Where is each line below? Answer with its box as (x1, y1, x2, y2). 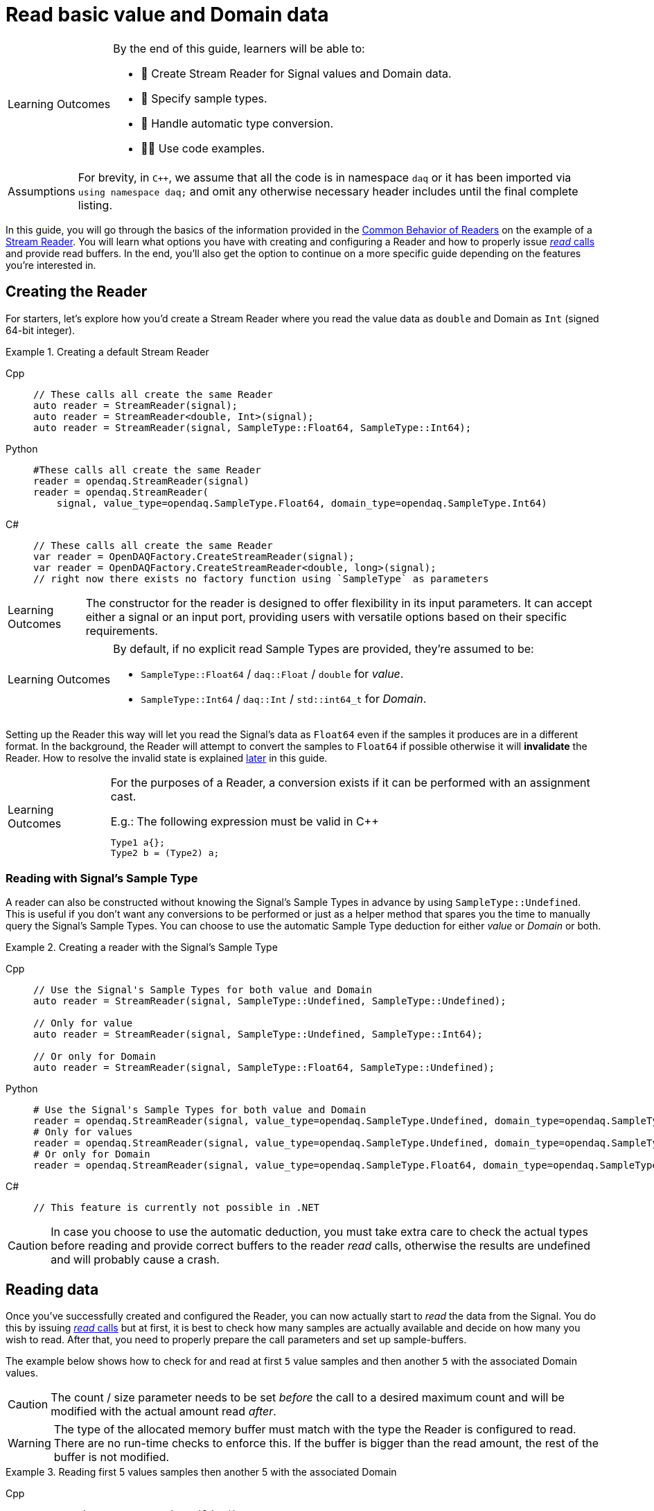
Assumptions (8, 184, 76, 198)
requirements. (85, 623, 158, 638)
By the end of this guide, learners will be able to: (113, 41, 365, 55)
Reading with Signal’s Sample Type (6, 871, 198, 885)
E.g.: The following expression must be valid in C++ (110, 814, 379, 828)
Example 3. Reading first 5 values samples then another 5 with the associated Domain (6, 1466, 397, 1478)
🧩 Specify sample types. (141, 91, 267, 105)
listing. (78, 198, 112, 212)
